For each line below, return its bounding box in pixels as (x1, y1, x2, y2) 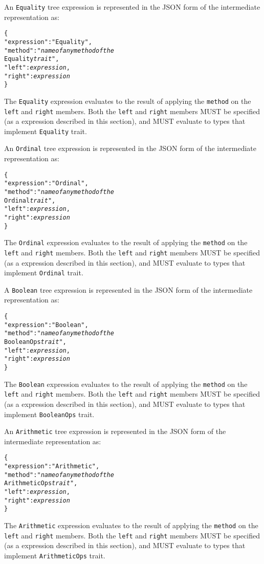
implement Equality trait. (4, 125, 87, 136)
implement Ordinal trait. (4, 267, 83, 278)
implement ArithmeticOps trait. (4, 550, 105, 560)
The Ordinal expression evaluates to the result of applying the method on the (4, 237, 248, 248)
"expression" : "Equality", (4, 38, 92, 46)
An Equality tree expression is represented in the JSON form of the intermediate (4, 2, 260, 12)
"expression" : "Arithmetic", (4, 463, 100, 470)
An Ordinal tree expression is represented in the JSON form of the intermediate (4, 143, 257, 154)
